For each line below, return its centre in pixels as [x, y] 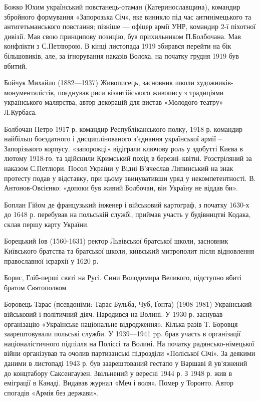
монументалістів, [30, 92]
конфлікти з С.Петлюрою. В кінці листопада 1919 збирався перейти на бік [118, 46]
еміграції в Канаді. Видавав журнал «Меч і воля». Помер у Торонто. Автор [119, 383]
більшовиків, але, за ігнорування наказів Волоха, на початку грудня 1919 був [121, 55]
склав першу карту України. [47, 224]
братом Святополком [35, 287]
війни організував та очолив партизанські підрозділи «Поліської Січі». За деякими [130, 353]
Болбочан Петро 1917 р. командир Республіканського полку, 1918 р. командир [123, 129]
